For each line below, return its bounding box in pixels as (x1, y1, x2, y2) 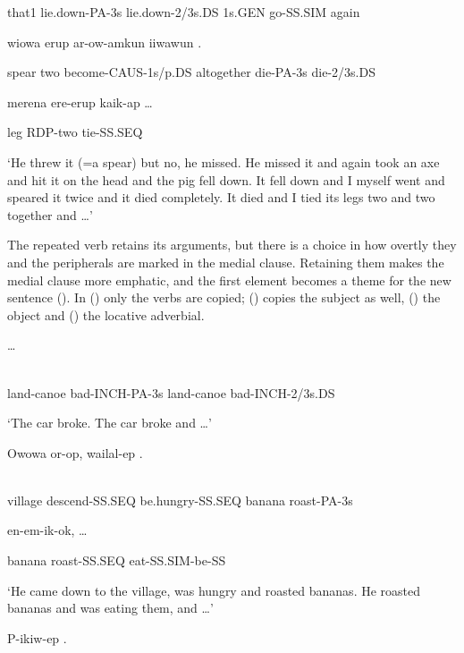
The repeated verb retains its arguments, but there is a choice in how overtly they (7, 235, 457, 254)
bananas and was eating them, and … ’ (7, 598, 214, 617)
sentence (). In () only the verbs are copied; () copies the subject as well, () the (7, 288, 441, 307)
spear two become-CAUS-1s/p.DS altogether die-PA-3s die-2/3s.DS (7, 63, 375, 81)
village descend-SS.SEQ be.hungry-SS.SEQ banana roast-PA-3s (7, 490, 353, 509)
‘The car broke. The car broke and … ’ (7, 413, 212, 432)
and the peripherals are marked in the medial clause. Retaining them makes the (7, 252, 444, 271)
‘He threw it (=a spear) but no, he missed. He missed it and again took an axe (7, 152, 440, 171)
